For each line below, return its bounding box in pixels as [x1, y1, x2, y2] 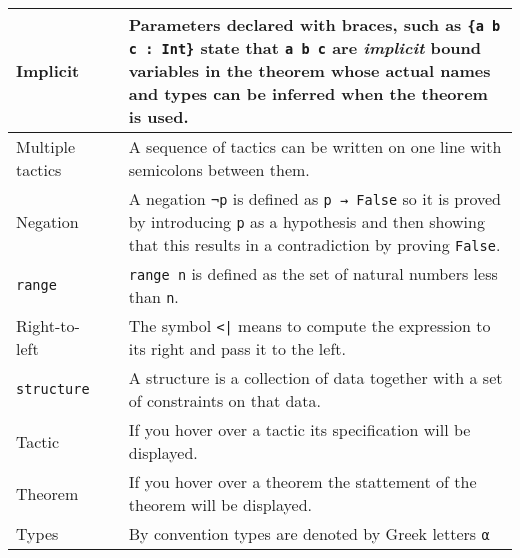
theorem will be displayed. [128, 493, 313, 516]
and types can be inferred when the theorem [128, 82, 488, 105]
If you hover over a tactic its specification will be [128, 418, 471, 441]
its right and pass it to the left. [128, 337, 346, 360]
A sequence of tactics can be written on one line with [128, 135, 502, 158]
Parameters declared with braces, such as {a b [128, 13, 501, 36]
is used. [128, 105, 189, 128]
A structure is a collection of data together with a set [128, 366, 503, 389]
